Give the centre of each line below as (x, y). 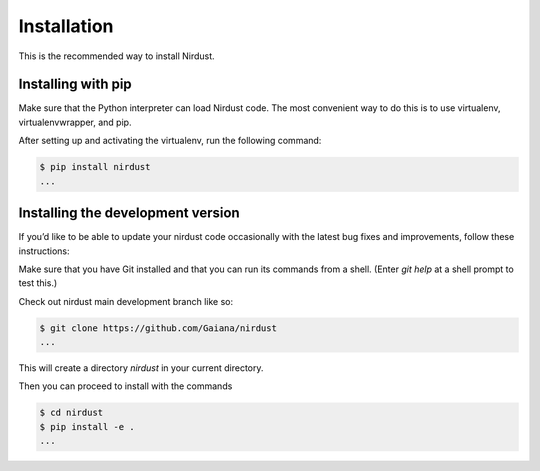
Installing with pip (75, 84)
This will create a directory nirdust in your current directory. (141, 368)
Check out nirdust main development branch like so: (126, 301)
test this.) (38, 283)
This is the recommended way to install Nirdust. (116, 56)
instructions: (44, 251)
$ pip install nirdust (95, 167)
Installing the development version (129, 213)
